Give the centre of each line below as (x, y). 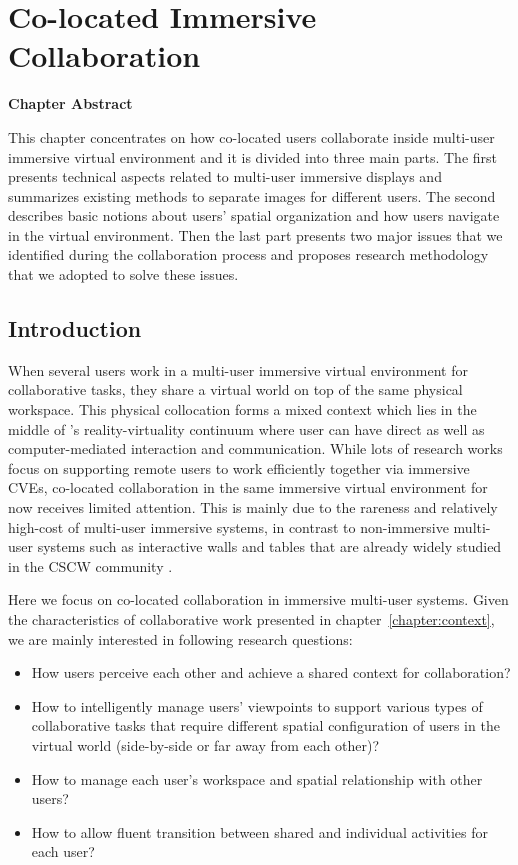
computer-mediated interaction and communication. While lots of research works (255, 448)
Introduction (75, 328)
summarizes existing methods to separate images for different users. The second (252, 195)
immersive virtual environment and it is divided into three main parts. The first (253, 156)
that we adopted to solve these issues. (123, 274)
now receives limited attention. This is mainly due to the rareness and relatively (253, 507)
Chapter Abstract (70, 103)
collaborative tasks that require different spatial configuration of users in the (265, 725)
